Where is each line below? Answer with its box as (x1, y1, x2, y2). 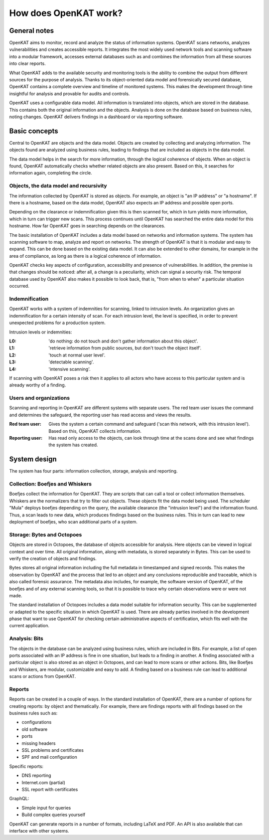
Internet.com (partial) (21, 779, 66, 785)
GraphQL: (9, 796, 29, 802)
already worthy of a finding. (9, 382, 66, 388)
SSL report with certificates (21, 786, 78, 792)
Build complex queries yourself (21, 812, 86, 818)
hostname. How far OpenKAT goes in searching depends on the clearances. (9, 223, 165, 229)
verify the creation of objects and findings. (9, 555, 97, 561)
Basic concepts (9, 127, 58, 135)
